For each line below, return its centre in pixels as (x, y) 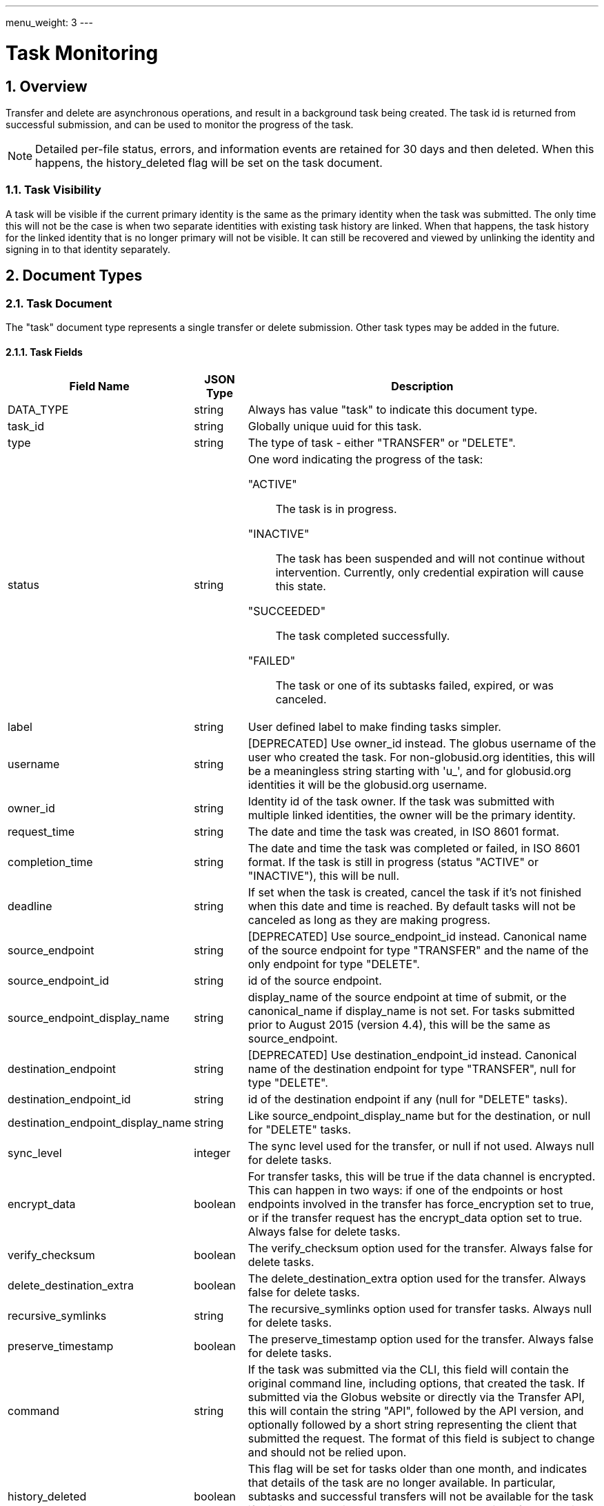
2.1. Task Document (59, 303)
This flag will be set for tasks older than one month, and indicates (417, 1469)
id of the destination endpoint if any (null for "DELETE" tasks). (408, 1100)
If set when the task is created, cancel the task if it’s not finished (415, 893)
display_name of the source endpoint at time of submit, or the (407, 997)
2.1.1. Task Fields (44, 352)
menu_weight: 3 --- (49, 22)
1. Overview (47, 86)
